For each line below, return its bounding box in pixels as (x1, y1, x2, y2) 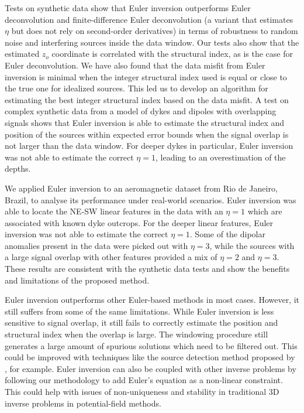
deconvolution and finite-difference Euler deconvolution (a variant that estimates (5, 13, 293, 25)
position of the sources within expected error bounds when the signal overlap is (5, 128, 289, 140)
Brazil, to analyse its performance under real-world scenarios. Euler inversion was (5, 193, 296, 206)
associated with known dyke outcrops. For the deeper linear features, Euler (5, 216, 274, 228)
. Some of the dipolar (189, 228, 265, 240)
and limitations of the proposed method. (5, 274, 150, 286)
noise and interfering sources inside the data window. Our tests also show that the (5, 36, 299, 48)
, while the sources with (209, 239, 295, 251)
